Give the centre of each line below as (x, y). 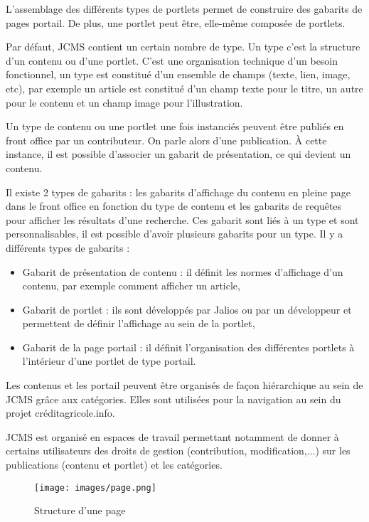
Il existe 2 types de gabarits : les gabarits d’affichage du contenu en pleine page (178, 192)
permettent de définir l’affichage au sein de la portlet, (139, 323)
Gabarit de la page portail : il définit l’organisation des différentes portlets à (188, 347)
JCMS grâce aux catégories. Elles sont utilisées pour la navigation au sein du (173, 399)
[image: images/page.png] (95, 488)
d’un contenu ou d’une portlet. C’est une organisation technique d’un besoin (172, 60)
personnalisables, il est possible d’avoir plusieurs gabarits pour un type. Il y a (175, 234)
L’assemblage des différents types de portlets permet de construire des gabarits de (184, 9)
